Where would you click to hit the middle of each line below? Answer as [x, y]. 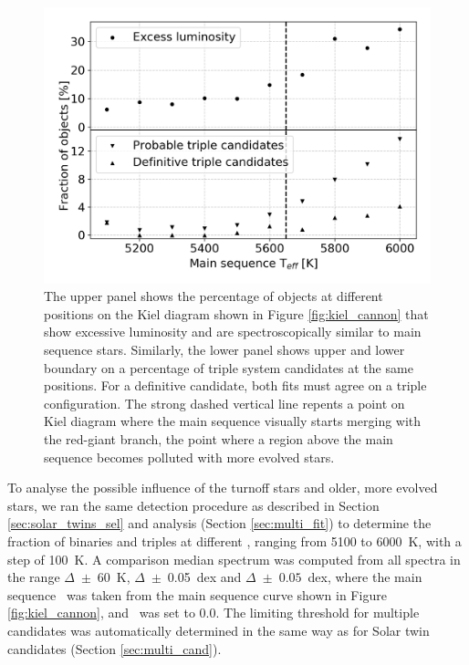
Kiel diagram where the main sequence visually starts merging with [233, 421]
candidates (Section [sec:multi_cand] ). [115, 648]
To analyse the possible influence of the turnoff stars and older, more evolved [223, 488]
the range [34, 577]
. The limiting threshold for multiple [318, 613]
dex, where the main [365, 577]
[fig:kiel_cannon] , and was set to [101, 613]
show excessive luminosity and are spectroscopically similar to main [233, 332]
